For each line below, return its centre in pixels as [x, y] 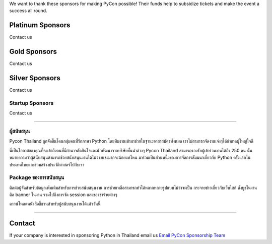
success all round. [28, 11]
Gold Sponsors [33, 52]
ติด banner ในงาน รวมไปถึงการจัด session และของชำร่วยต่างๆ [63, 195]
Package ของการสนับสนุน [37, 177]
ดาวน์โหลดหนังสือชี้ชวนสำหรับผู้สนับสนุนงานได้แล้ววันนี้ [55, 204]
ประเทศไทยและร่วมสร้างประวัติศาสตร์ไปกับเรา [47, 164]
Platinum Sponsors [40, 25]
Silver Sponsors [35, 78]
